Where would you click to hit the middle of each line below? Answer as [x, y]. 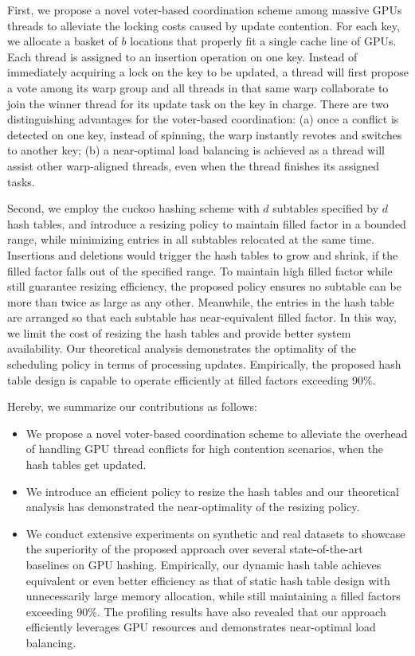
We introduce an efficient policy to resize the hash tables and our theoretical [212, 491]
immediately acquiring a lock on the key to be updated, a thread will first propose [208, 72]
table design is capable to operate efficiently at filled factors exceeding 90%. [192, 379]
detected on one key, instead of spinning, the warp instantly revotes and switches [205, 134]
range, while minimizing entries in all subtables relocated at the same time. [191, 239]
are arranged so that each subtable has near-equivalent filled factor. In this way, [202, 317]
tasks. [21, 181]
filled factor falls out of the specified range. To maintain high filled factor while [200, 270]
